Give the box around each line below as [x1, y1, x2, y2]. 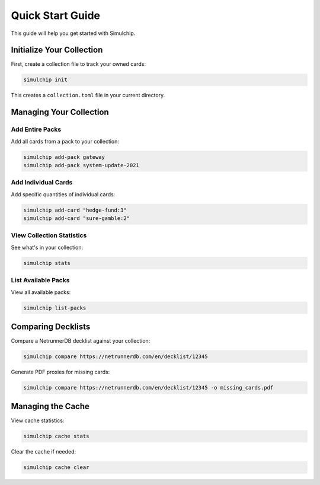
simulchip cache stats [23, 433, 89, 440]
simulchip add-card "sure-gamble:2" [23, 215, 130, 222]
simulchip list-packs [23, 304, 87, 311]
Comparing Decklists [11, 321, 91, 331]
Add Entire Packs [11, 125, 62, 133]
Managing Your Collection [11, 107, 109, 117]
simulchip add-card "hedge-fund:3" [23, 206, 127, 213]
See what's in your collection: [11, 244, 84, 251]
